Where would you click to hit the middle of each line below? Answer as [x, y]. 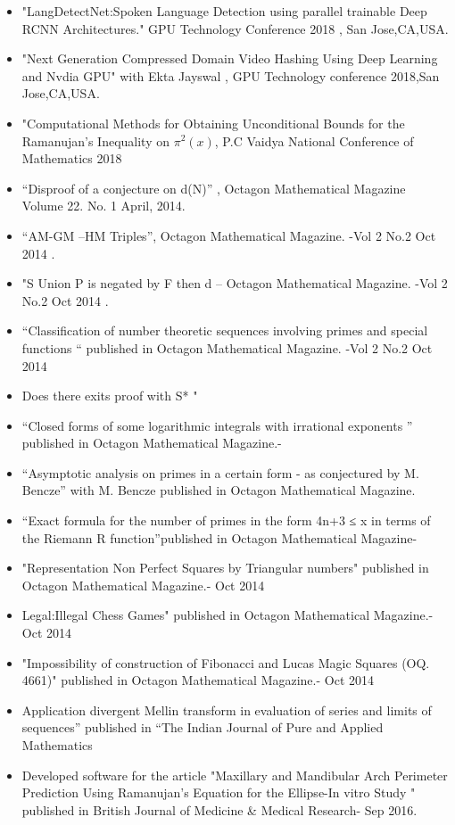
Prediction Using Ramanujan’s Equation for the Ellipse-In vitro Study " [219, 792]
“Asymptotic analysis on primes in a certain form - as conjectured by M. [220, 472]
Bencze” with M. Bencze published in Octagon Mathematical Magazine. [219, 490]
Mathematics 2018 [72, 158]
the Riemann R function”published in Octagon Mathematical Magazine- [219, 537]
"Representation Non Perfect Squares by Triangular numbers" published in [225, 568]
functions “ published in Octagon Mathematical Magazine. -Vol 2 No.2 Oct [227, 347]
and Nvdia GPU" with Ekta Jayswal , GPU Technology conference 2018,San [231, 75]
